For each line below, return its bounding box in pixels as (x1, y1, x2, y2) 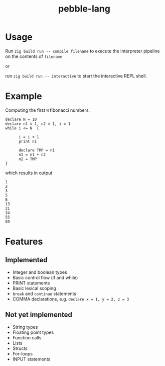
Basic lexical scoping (12, 285, 56, 291)
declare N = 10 (5, 117, 37, 122)
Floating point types (12, 329, 54, 335)
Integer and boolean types (12, 269, 67, 275)
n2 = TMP (18, 157, 37, 162)
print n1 (18, 139, 37, 144)
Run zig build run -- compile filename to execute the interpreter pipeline (5, 48, 160, 54)
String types (12, 324, 38, 330)
